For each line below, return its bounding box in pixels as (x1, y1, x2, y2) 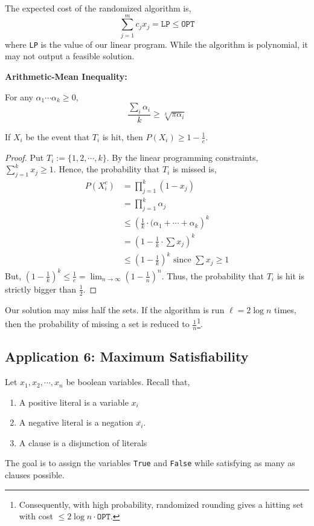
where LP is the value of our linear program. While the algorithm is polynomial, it (5, 37, 309, 50)
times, (274, 303, 296, 316)
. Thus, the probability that (161, 269, 264, 282)
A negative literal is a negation (19, 416, 133, 429)
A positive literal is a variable (19, 395, 129, 408)
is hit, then (102, 130, 143, 143)
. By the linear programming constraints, (106, 151, 258, 163)
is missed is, (172, 163, 217, 175)
